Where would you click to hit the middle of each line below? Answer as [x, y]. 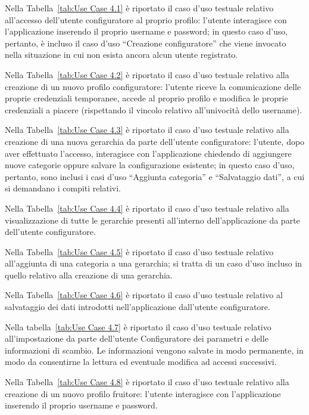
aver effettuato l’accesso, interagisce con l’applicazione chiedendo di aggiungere [148, 153]
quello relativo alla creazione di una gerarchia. [89, 275]
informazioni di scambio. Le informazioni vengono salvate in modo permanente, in [154, 350]
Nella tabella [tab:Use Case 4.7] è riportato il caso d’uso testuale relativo [138, 326]
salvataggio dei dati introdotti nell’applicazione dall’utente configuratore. [138, 307]
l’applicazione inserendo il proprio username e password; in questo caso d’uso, [146, 31]
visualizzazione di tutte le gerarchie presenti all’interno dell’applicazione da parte [152, 220]
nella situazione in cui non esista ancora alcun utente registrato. [121, 55]
